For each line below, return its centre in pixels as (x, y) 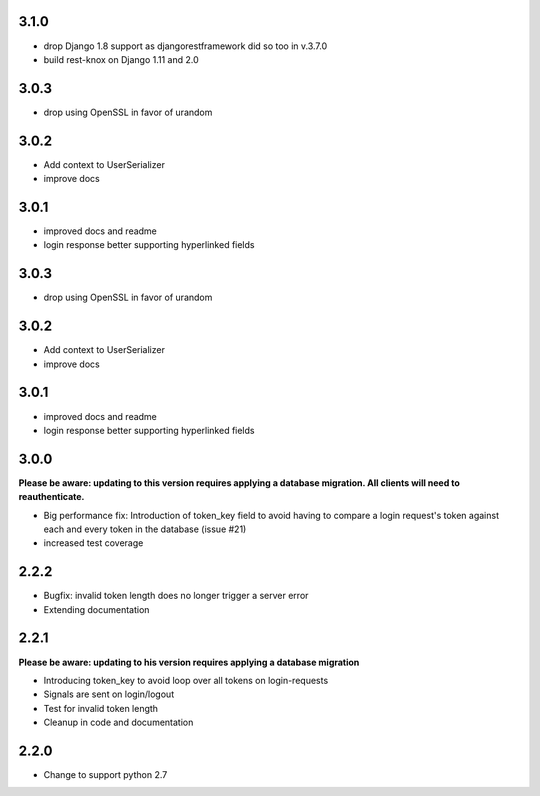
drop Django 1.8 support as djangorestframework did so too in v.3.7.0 (185, 46)
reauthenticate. (51, 497)
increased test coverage (93, 543)
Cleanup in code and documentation (118, 722)
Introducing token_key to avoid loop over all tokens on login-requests (186, 680)
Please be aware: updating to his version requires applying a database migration (189, 662)
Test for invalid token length (101, 708)
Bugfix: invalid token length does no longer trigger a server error (176, 596)
